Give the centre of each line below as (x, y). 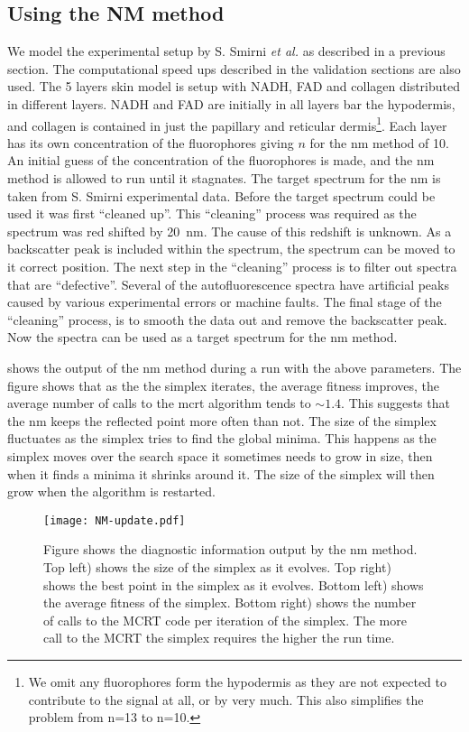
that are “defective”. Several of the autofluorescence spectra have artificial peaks (228, 284)
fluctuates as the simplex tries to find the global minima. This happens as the (222, 438)
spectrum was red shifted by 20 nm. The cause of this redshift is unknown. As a (230, 231)
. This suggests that (395, 403)
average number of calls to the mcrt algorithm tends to (159, 403)
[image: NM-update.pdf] (115, 520)
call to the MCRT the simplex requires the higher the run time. (219, 638)
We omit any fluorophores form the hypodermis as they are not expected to (237, 681)
